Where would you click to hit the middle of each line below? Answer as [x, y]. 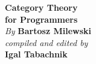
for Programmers [41, 19]
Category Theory [41, 7]
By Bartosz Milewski [48, 31]
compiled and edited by [46, 42]
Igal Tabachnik [36, 54]
